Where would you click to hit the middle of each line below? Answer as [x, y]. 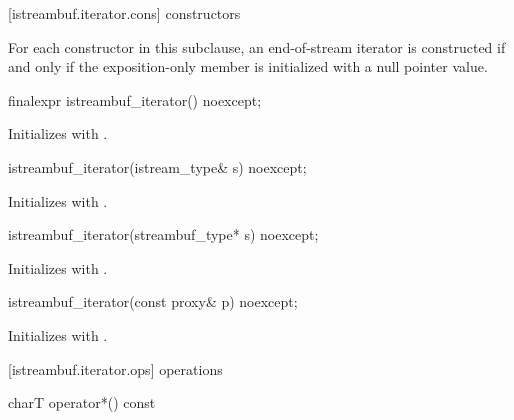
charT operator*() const [82, 402]
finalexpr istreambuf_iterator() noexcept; [135, 99]
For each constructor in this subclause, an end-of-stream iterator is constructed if [257, 46]
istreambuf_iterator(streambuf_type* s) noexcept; [163, 234]
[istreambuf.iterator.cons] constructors [124, 13]
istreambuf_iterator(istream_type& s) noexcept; [157, 166]
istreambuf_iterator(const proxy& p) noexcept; [153, 301]
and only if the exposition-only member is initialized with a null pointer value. [248, 66]
